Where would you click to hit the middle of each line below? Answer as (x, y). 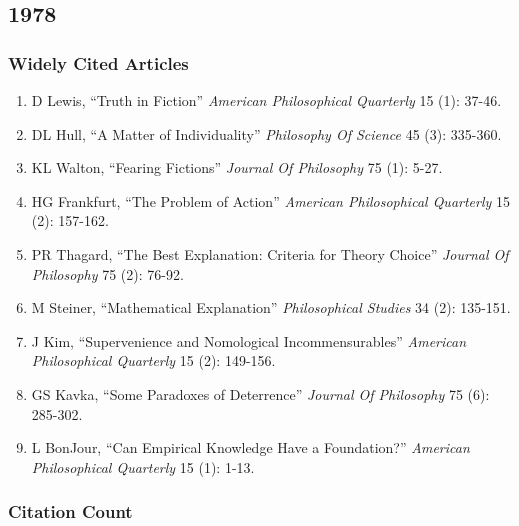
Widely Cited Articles (98, 62)
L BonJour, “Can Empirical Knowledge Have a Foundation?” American (250, 447)
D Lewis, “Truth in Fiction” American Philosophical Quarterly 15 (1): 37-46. (266, 100)
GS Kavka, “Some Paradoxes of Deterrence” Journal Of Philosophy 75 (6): (260, 393)
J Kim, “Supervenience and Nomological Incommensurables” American (249, 340)
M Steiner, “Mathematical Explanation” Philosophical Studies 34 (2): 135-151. (271, 307)
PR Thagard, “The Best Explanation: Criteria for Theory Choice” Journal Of (270, 253)
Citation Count (70, 511)
